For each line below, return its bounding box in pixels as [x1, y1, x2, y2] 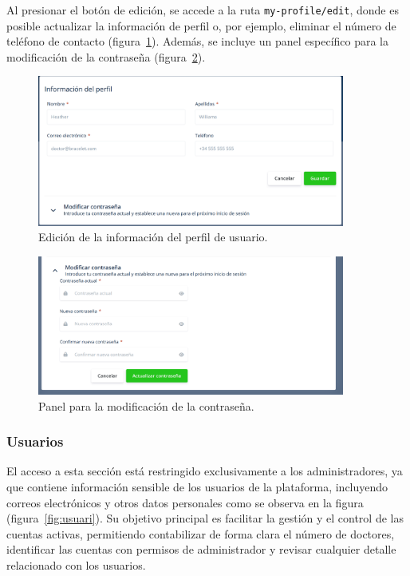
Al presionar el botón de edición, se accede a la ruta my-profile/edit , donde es [6, 2, 399, 18]
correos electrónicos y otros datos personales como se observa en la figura [6, 494, 364, 510]
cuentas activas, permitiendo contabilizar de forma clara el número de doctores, [6, 525, 395, 542]
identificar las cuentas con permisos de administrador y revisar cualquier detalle [6, 541, 396, 558]
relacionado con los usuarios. [6, 556, 146, 573]
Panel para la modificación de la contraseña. [38, 397, 254, 414]
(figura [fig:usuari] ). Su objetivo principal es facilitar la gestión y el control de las [6, 510, 404, 526]
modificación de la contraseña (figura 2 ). [6, 48, 206, 65]
